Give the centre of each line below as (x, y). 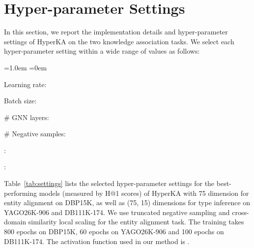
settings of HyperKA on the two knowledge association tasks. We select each (119, 41)
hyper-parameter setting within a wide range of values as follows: (102, 51)
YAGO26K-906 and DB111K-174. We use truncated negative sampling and (117, 212)
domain (15, 222)
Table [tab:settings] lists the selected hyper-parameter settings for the (109, 183)
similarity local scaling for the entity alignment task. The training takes (136, 222)
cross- (240, 212)
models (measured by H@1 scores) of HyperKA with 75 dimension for (144, 193)
